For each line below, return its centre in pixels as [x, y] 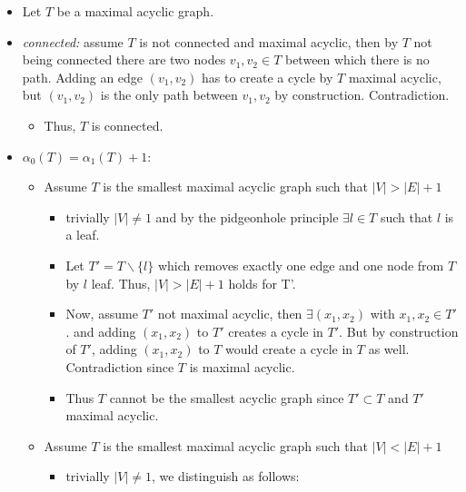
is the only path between [169, 95]
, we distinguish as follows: [225, 476]
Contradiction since [120, 366]
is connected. [127, 125]
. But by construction [399, 331]
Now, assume [102, 314]
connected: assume [73, 41]
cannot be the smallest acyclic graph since [227, 397]
